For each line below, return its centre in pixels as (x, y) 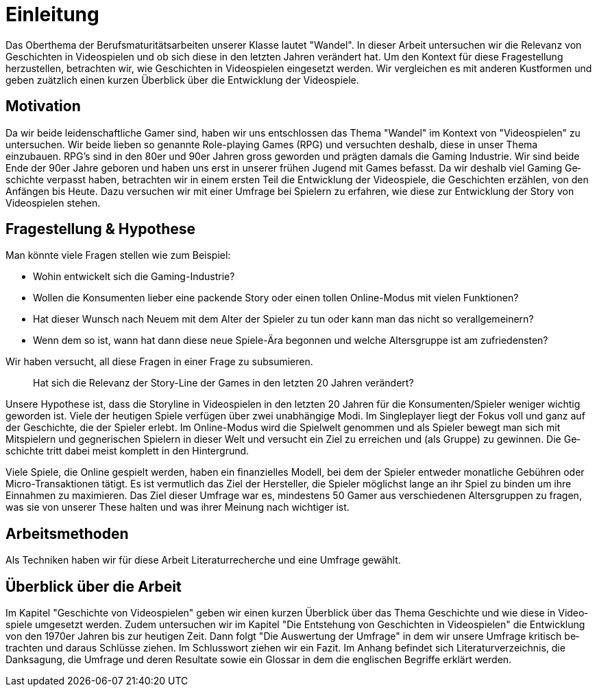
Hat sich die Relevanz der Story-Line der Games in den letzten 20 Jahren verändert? (223, 383)
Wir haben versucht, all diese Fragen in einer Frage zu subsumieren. (159, 362)
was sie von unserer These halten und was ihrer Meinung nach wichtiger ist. (178, 507)
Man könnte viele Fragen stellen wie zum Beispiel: (118, 255)
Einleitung (52, 14)
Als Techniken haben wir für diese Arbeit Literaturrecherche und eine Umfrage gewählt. (203, 560)
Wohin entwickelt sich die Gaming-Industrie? (134, 277)
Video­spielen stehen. (53, 203)
